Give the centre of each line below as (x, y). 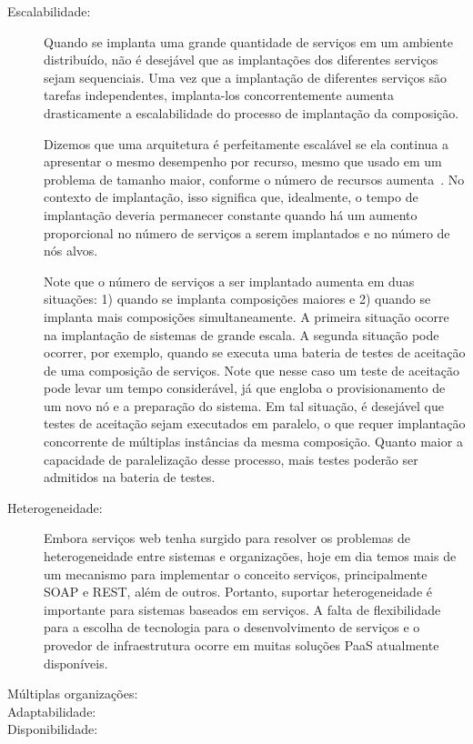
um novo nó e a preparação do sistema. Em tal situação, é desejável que (244, 405)
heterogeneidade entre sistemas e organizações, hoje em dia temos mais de (250, 556)
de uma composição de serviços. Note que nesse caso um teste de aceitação (252, 370)
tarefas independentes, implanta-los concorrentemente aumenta (219, 95)
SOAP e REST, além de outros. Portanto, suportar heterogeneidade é (238, 592)
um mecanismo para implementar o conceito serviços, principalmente (236, 573)
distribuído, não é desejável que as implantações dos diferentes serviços (241, 60)
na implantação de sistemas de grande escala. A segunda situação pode (242, 334)
